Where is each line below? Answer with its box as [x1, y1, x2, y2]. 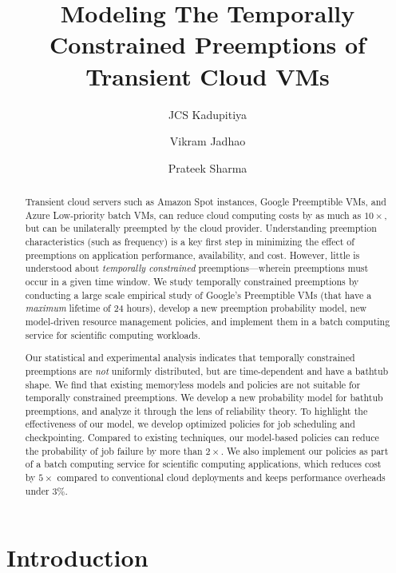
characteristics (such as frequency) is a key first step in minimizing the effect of [25, 235, 354, 249]
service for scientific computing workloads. [25, 328, 201, 341]
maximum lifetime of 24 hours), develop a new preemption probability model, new [25, 301, 366, 315]
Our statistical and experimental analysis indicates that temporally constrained [25, 351, 355, 364]
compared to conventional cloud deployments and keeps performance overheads [57, 471, 386, 484]
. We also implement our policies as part [220, 444, 389, 457]
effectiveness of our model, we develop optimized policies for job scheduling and [25, 417, 355, 431]
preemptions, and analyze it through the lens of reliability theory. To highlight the [25, 404, 368, 417]
